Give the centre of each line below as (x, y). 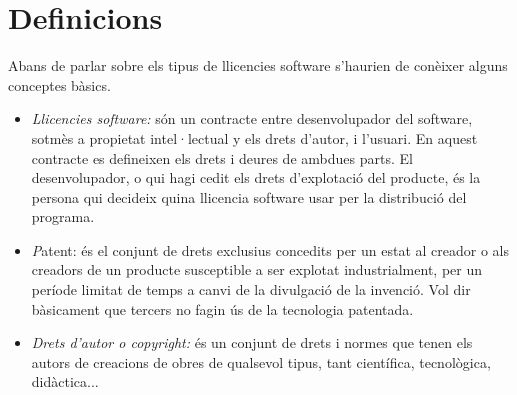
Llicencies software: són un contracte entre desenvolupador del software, (252, 118)
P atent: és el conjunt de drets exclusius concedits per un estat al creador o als (270, 249)
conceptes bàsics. (59, 84)
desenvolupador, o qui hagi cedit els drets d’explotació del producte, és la (256, 177)
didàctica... (65, 381)
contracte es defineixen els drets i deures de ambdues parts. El (222, 157)
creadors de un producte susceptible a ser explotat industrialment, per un (256, 269)
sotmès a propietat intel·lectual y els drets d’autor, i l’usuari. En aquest (254, 137)
